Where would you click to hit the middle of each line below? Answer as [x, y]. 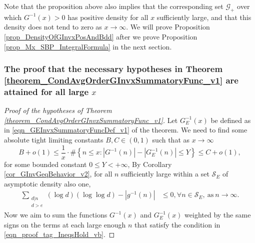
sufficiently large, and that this [204, 17]
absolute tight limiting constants [54, 140]
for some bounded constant [45, 164]
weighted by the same [218, 215]
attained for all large [46, 91]
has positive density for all [108, 17]
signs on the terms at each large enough [65, 224]
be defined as [231, 120]
